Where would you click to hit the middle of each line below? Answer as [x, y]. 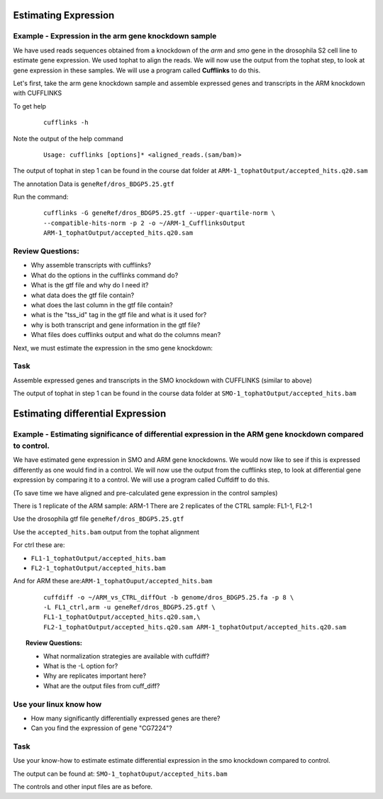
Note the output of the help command [68, 138]
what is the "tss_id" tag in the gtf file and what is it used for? [119, 315]
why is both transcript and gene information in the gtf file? [116, 325]
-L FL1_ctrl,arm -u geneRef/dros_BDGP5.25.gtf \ [129, 607]
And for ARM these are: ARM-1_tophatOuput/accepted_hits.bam [113, 581]
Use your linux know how [57, 704]
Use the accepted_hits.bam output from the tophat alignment [106, 531]
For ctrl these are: [39, 545]
